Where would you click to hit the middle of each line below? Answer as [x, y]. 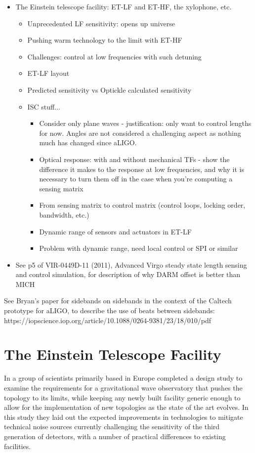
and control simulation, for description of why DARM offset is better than [128, 274]
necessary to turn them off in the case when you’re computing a [136, 179]
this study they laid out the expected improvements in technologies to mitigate [124, 417]
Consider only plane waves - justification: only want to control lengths [145, 123]
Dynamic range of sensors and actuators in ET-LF [115, 231]
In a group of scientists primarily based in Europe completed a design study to [123, 378]
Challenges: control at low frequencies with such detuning [114, 56]
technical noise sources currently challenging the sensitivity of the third [112, 426]
